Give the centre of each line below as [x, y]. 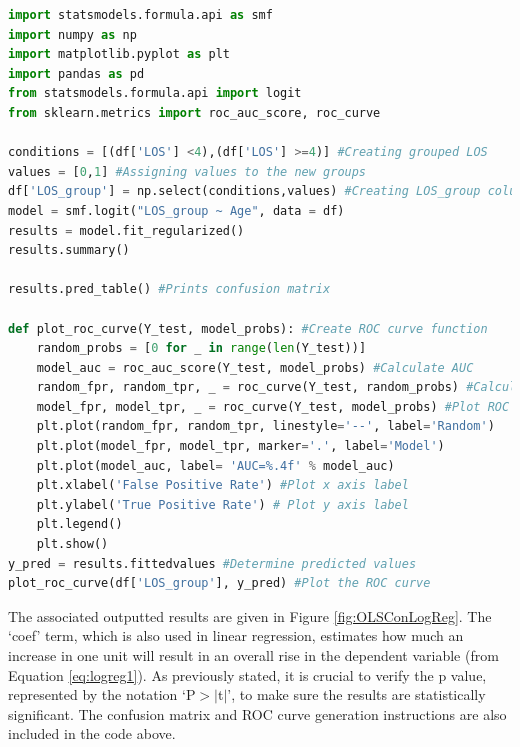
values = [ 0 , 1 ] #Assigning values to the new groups [187, 171]
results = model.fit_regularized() [126, 230]
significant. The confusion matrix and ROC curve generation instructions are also [257, 713]
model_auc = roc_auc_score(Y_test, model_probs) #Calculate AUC [255, 367]
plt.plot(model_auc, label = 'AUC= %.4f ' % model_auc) [215, 465]
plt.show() [72, 544]
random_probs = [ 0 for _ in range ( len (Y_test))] [201, 348]
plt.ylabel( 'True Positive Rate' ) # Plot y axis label [222, 504]
